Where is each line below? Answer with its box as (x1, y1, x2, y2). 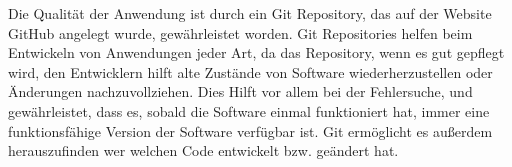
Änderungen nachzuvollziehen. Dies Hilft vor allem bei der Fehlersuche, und (8, 81, 473, 102)
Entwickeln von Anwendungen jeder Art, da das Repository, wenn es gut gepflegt (8, 42, 505, 63)
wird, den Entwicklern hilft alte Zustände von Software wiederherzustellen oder (8, 61, 493, 82)
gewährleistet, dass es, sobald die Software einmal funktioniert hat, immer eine (8, 100, 490, 121)
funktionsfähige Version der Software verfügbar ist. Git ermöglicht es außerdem (8, 120, 493, 141)
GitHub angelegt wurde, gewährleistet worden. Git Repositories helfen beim (8, 22, 473, 43)
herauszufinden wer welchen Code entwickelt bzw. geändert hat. (8, 140, 399, 161)
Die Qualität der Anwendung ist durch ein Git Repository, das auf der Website (8, 3, 492, 23)
